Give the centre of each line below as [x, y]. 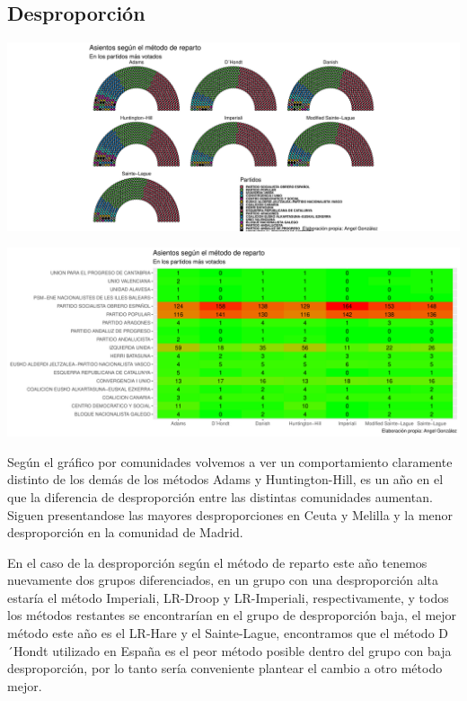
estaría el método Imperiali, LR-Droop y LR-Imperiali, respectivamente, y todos [228, 597]
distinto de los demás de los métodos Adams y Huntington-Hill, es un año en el [225, 479]
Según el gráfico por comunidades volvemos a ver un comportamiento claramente [230, 461]
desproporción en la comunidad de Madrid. [125, 532]
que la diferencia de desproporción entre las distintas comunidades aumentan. [220, 496]
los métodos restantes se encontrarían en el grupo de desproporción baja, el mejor [232, 615]
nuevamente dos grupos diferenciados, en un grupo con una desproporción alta [223, 580]
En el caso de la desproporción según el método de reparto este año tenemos [217, 562]
